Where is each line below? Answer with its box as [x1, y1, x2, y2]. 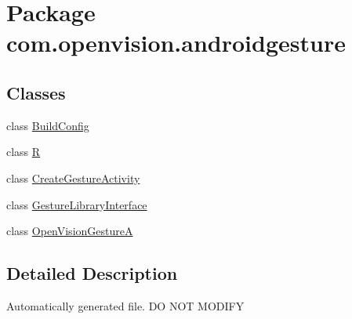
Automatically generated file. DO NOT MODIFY [6, 297, 245, 314]
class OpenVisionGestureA [6, 223, 133, 239]
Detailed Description [6, 261, 178, 285]
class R [6, 143, 41, 160]
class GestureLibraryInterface [6, 196, 147, 212]
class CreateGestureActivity [6, 169, 140, 186]
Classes [6, 80, 66, 104]
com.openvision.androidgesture [6, 27, 346, 59]
